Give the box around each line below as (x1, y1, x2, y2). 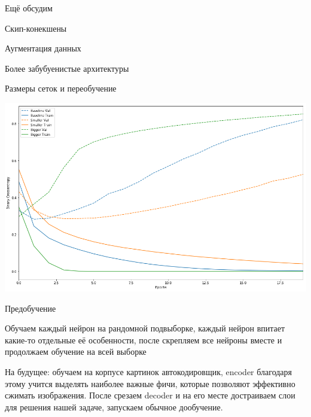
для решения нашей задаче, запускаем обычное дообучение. (5, 400, 223, 413)
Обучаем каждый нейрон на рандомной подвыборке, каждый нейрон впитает (5, 322, 285, 334)
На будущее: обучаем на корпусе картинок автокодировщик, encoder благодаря (5, 366, 292, 378)
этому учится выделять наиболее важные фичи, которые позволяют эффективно (5, 377, 295, 389)
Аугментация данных (5, 42, 81, 54)
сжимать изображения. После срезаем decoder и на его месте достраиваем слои (5, 389, 295, 401)
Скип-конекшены (5, 22, 67, 34)
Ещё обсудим (5, 2, 53, 14)
